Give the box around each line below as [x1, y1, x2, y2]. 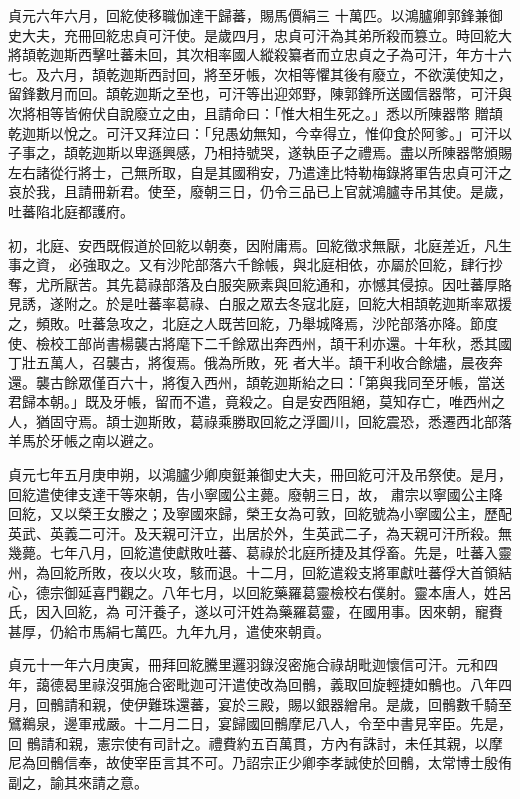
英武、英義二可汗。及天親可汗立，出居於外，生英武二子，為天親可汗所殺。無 [8, 522, 512, 543]
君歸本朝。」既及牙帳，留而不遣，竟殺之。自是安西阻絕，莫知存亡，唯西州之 [8, 391, 505, 412]
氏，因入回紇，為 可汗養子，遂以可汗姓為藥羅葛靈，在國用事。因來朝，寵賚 [8, 601, 503, 622]
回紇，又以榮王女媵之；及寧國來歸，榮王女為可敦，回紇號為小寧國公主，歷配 [8, 503, 512, 524]
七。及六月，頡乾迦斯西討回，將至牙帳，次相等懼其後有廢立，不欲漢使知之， [8, 63, 512, 84]
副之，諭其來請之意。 [8, 771, 148, 792]
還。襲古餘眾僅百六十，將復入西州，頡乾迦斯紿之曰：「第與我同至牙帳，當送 [8, 371, 505, 392]
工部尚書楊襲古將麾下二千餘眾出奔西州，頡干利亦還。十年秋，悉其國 [63, 332, 512, 353]
